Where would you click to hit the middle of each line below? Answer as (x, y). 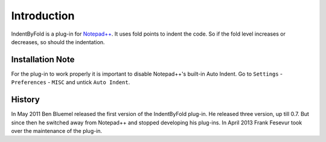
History (26, 100)
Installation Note (43, 60)
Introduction (43, 16)
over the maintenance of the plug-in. (57, 131)
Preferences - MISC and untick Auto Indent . (71, 82)
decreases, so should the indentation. (58, 42)
